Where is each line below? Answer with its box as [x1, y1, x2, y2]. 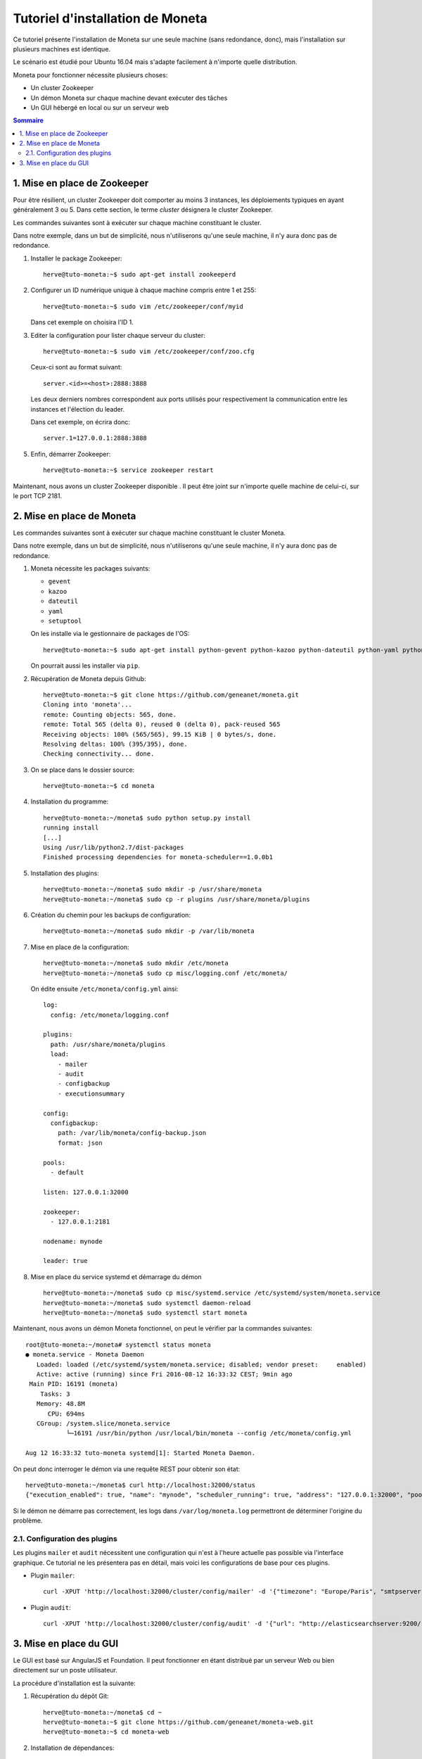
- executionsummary [57, 1089, 125, 1098]
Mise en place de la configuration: [30, 943, 129, 951]
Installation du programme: [30, 797, 109, 806]
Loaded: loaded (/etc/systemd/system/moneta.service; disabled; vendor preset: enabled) [36, 1360, 367, 1369]
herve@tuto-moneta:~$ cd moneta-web [43, 1728, 170, 1736]
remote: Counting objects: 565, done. [43, 711, 177, 718]
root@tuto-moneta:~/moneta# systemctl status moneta [25, 1340, 211, 1349]
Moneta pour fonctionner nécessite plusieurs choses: [13, 70, 168, 79]
